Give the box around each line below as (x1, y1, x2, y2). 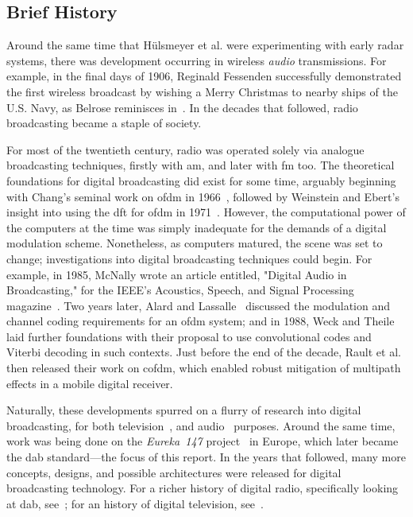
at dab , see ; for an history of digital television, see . (6, 495, 264, 511)
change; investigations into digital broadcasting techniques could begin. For (6, 250, 372, 266)
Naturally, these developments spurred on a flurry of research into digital (6, 402, 361, 418)
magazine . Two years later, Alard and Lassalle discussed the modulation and (6, 297, 391, 313)
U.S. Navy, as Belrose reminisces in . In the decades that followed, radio (6, 99, 358, 115)
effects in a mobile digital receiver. (6, 375, 173, 391)
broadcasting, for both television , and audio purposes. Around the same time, (6, 417, 396, 433)
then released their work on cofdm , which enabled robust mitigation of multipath (6, 360, 401, 376)
